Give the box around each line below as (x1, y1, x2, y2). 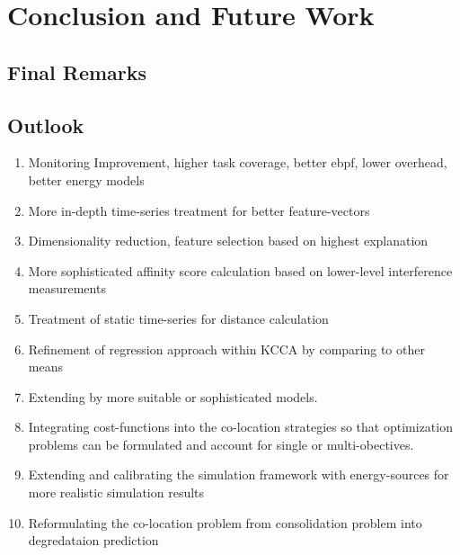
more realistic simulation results (28, 483, 205, 502)
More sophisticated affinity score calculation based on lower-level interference (28, 261, 453, 280)
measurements (28, 279, 106, 298)
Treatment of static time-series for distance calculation (28, 309, 329, 327)
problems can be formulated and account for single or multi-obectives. (28, 434, 414, 453)
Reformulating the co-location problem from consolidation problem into (28, 513, 422, 532)
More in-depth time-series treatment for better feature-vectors (28, 201, 370, 219)
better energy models (28, 170, 145, 189)
